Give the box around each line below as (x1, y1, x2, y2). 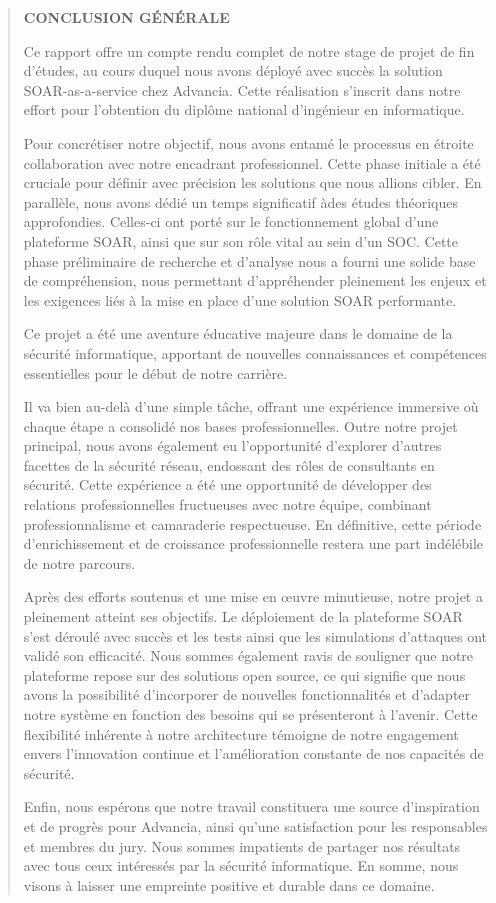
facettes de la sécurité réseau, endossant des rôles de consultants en (23, 454, 435, 475)
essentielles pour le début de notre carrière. (23, 362, 288, 383)
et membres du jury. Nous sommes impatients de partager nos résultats (23, 835, 461, 856)
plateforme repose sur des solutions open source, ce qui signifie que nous (23, 664, 466, 685)
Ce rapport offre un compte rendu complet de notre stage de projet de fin (23, 40, 475, 61)
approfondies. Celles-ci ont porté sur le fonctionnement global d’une (23, 211, 439, 232)
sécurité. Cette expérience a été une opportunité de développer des (23, 474, 432, 495)
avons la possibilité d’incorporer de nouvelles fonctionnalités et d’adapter (23, 684, 471, 705)
